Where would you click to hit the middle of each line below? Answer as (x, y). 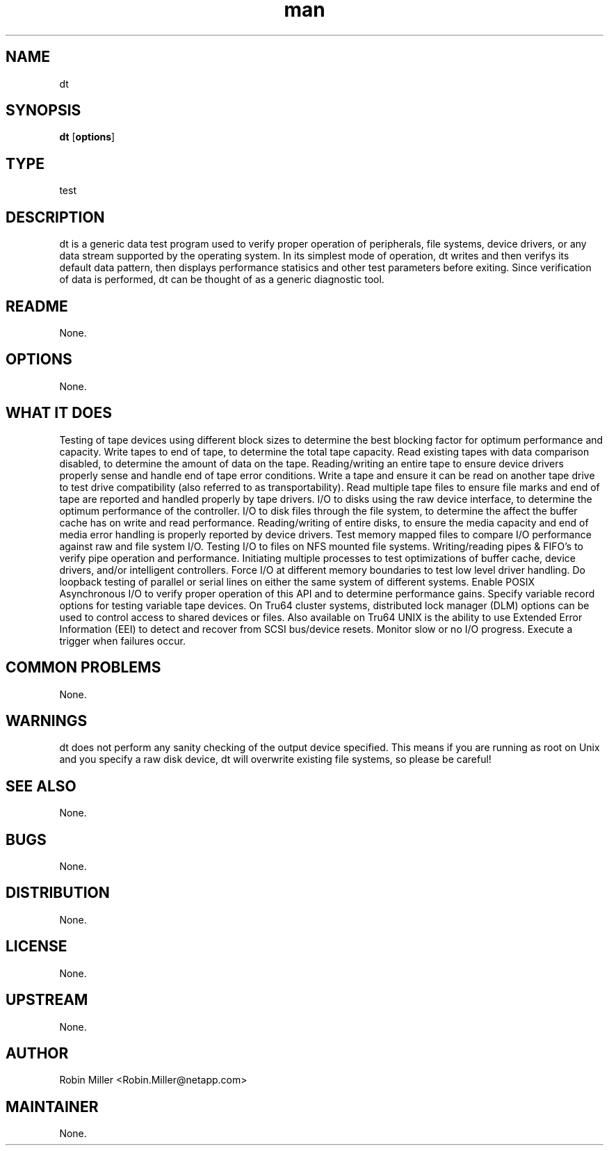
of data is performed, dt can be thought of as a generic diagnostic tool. (222, 280)
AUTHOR (37, 1053)
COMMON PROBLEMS (83, 668)
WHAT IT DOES (59, 413)
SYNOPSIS (43, 111)
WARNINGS (47, 721)
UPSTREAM (47, 1000)
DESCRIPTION (55, 217)
